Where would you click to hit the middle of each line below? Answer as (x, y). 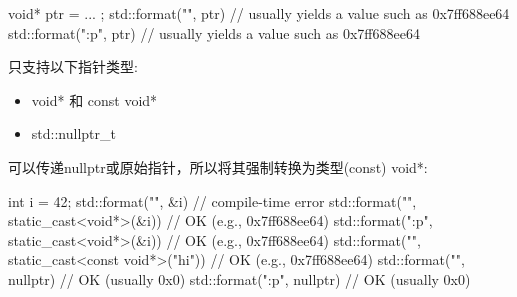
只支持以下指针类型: (73, 66)
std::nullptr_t (73, 133)
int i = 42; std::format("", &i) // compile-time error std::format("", (212, 200)
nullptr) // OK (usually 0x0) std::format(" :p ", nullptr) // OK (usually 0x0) (239, 278)
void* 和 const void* (94, 99)
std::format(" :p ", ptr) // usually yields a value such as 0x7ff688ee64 (214, 32)
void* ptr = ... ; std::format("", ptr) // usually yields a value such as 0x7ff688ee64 (259, 13)
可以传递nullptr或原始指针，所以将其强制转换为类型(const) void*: (218, 166)
